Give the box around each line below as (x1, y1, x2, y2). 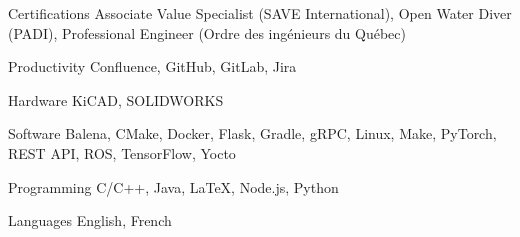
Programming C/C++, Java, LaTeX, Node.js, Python (8, 176, 339, 197)
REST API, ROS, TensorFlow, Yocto (8, 142, 236, 163)
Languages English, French (8, 210, 172, 231)
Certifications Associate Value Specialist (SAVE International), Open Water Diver (8, 3, 512, 23)
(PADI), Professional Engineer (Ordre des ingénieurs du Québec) (8, 22, 406, 43)
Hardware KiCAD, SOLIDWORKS (8, 89, 224, 110)
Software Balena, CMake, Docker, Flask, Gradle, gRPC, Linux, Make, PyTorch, (8, 123, 497, 144)
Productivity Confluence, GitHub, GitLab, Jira (8, 56, 297, 77)
